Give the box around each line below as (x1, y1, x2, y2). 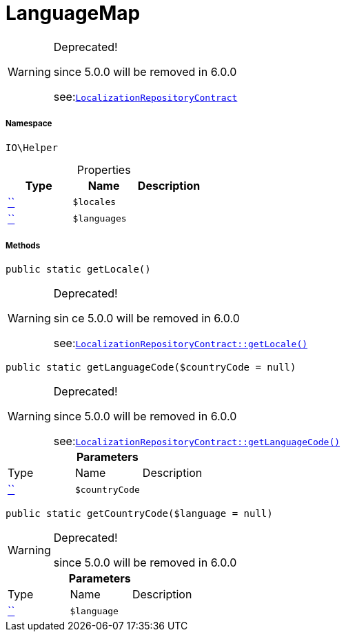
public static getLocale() (6, 264, 151, 275)
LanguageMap (6, 1, 141, 25)
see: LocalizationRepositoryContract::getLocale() (53, 336, 308, 351)
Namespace (6, 119, 52, 129)
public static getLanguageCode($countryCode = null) (6, 362, 296, 373)
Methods (6, 240, 41, 251)
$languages (72, 213, 127, 224)
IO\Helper (6, 141, 58, 153)
